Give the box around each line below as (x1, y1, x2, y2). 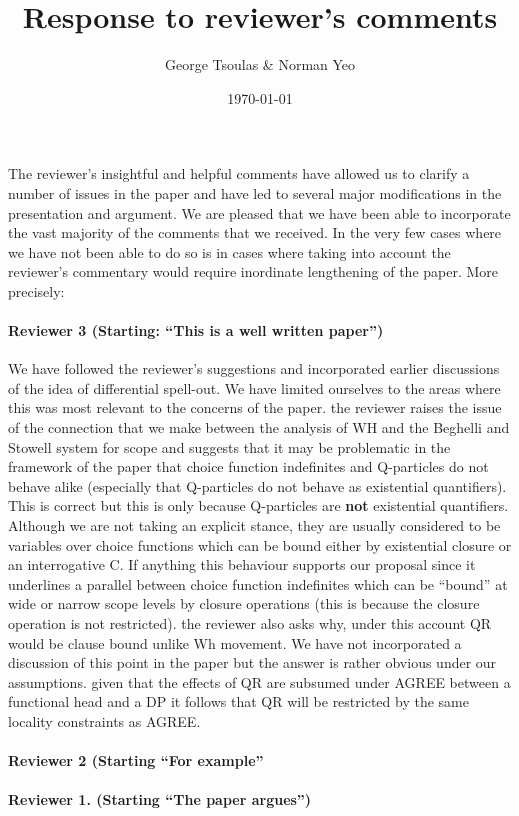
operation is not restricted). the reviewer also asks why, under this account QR (8, 612, 492, 633)
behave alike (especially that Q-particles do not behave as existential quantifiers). (8, 475, 507, 496)
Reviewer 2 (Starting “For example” (8, 750, 264, 771)
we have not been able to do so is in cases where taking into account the (8, 241, 451, 262)
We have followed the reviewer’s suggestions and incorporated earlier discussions (8, 358, 500, 379)
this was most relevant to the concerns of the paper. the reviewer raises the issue (8, 397, 502, 418)
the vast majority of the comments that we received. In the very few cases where (8, 222, 502, 243)
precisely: (8, 280, 65, 301)
